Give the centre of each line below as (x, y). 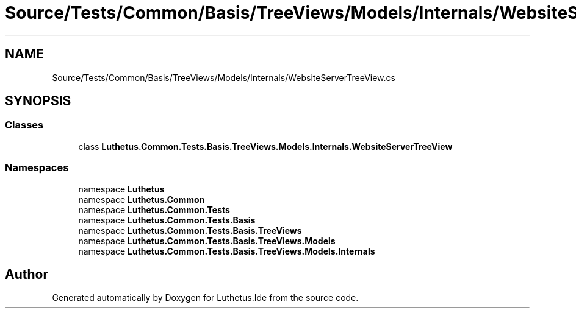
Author (27, 274)
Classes (24, 125)
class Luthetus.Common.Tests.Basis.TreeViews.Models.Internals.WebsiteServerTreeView (265, 146)
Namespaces (37, 168)
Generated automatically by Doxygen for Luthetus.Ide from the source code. (205, 298)
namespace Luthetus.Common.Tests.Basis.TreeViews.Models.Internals (227, 251)
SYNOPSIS (38, 101)
